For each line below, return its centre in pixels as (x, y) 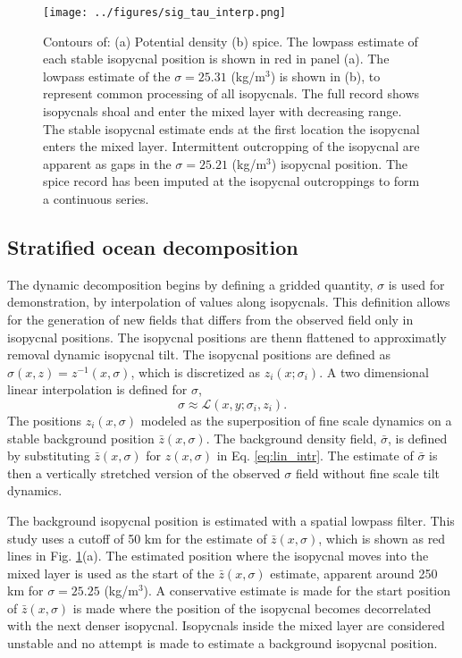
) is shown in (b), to (325, 76)
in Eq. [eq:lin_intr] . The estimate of (315, 456)
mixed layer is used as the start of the (111, 573)
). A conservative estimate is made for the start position (297, 591)
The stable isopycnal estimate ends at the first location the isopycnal (231, 128)
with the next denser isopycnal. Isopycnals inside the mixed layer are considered (226, 625)
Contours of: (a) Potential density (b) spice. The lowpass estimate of (231, 41)
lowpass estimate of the (107, 76)
